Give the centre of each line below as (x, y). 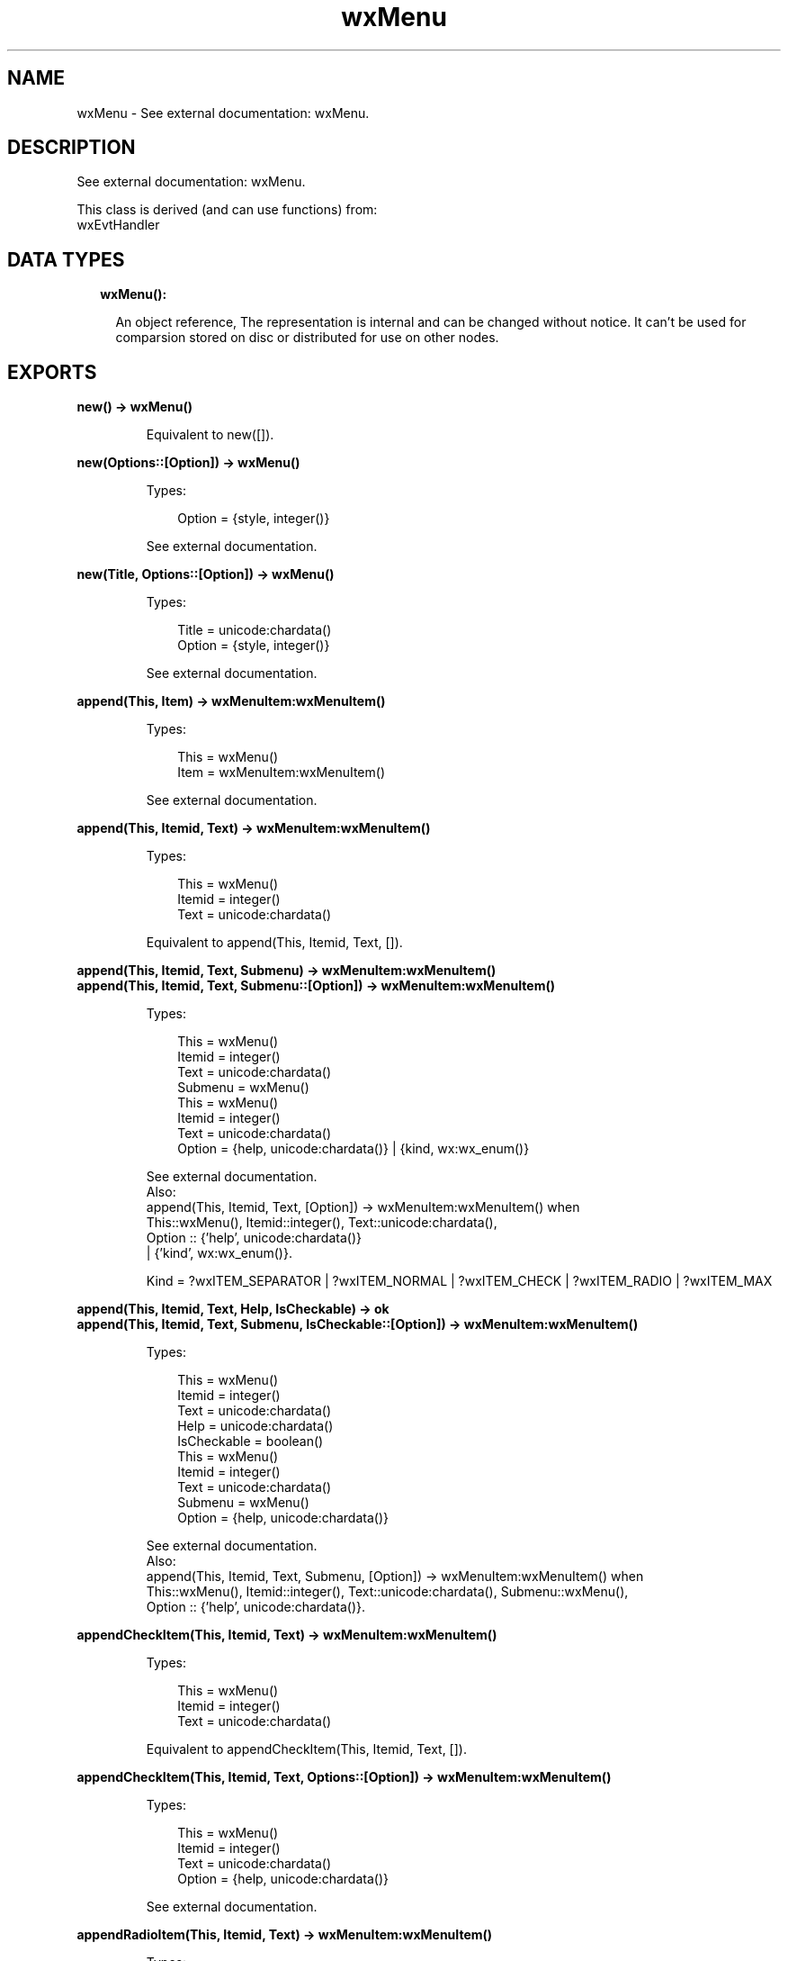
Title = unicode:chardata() (255, 630)
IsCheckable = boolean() (251, 1441)
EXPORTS (52, 372)
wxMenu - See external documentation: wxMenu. (223, 113)
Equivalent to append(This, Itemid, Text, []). (274, 943)
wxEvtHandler (118, 225)
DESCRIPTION (72, 148)
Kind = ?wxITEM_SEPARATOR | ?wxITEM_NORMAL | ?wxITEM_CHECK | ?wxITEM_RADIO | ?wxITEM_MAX (459, 1281)
